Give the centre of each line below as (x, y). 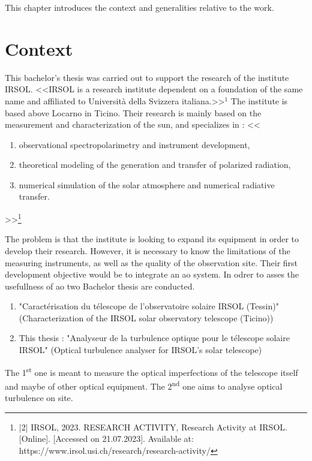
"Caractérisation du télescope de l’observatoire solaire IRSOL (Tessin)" (149, 306)
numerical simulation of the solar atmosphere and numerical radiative (147, 184)
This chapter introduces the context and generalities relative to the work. (139, 7)
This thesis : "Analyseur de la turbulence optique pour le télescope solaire (154, 338)
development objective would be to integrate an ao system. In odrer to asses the (152, 274)
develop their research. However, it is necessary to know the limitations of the (148, 250)
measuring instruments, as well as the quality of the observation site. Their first (151, 262)
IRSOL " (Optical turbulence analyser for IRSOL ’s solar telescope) (140, 350)
